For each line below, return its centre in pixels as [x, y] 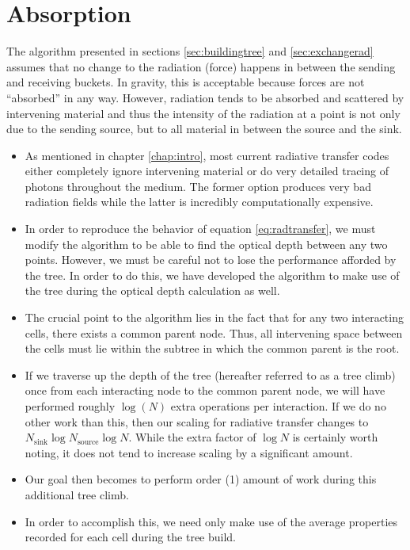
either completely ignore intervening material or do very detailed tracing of [207, 171]
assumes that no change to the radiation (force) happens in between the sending [201, 66]
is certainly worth [335, 437]
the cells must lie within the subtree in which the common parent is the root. [212, 348]
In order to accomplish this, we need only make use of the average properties [211, 521]
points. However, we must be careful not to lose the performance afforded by [211, 260]
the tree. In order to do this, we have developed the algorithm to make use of [212, 275]
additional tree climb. [77, 494]
